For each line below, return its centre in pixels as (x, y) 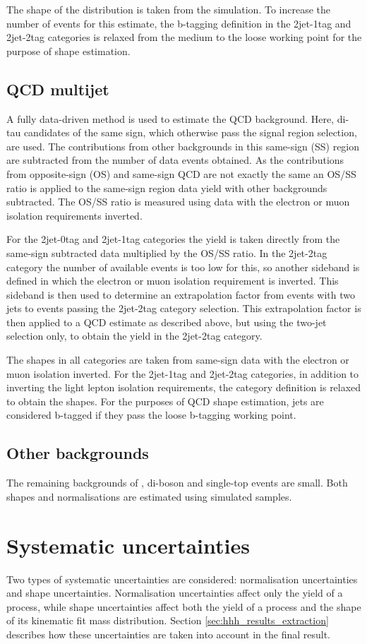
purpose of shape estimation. (68, 50)
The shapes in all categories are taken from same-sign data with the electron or (178, 360)
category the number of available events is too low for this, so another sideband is (183, 267)
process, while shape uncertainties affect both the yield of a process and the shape (184, 606)
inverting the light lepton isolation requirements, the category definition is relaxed (184, 387)
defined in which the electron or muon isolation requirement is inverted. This (173, 281)
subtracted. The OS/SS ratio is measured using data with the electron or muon (178, 202)
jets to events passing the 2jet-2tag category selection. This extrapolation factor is (184, 308)
